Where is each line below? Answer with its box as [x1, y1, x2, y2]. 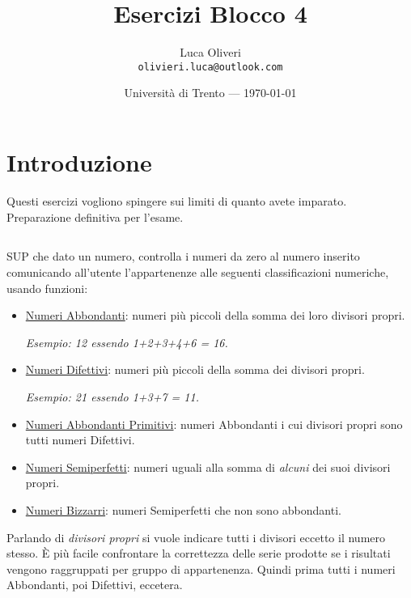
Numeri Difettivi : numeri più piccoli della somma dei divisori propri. [25, 361, 365, 378]
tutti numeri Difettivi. [25, 431, 135, 448]
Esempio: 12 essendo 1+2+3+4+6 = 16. [25, 333, 228, 350]
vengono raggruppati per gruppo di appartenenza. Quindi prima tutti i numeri [6, 560, 396, 577]
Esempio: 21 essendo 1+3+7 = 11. [25, 388, 199, 405]
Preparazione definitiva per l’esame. [6, 208, 184, 225]
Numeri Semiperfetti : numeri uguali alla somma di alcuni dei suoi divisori [25, 458, 391, 475]
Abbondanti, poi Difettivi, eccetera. [6, 576, 183, 593]
